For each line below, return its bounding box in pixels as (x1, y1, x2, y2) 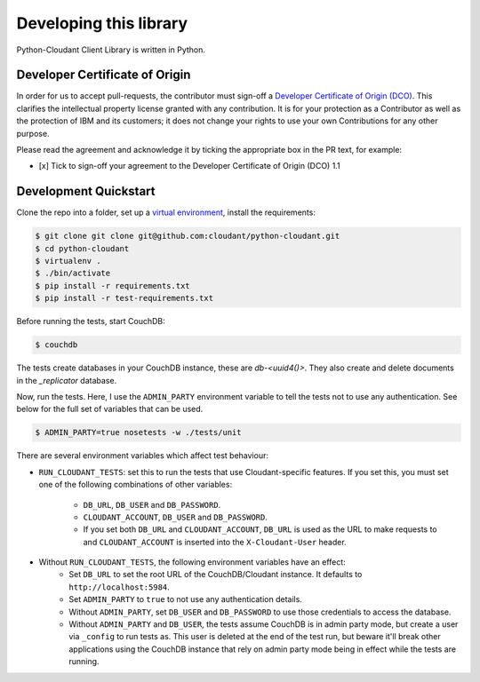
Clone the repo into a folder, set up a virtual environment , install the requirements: (16, 207, 316, 218)
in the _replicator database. (16, 375, 117, 385)
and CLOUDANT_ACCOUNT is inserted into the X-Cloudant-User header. (83, 536, 347, 547)
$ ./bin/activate (35, 268, 111, 279)
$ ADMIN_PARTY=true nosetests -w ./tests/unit (35, 427, 242, 438)
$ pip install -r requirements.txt (35, 281, 190, 290)
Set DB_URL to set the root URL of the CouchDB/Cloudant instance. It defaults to (68, 569, 363, 580)
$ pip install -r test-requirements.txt (35, 293, 213, 304)
